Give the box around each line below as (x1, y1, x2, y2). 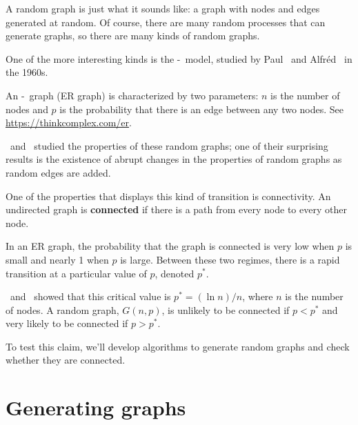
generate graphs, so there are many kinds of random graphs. (6, 28, 260, 43)
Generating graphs (6, 393, 186, 422)
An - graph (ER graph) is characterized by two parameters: (6, 88, 259, 102)
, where (242, 289, 273, 304)
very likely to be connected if (6, 316, 128, 330)
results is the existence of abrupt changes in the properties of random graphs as (6, 152, 342, 166)
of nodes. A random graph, (6, 302, 119, 317)
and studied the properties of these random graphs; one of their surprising (10, 138, 328, 152)
